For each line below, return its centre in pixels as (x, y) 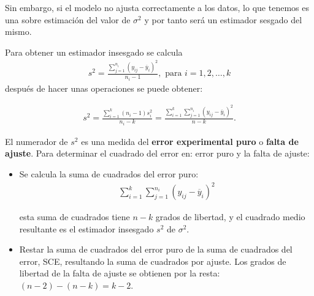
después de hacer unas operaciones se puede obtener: (104, 88)
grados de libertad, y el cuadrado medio (230, 217)
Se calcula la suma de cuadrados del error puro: (109, 173)
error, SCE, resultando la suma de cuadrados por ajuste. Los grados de (153, 261)
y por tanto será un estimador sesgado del (223, 19)
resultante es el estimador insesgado (86, 228)
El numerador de (36, 141)
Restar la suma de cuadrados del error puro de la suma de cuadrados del (156, 249)
